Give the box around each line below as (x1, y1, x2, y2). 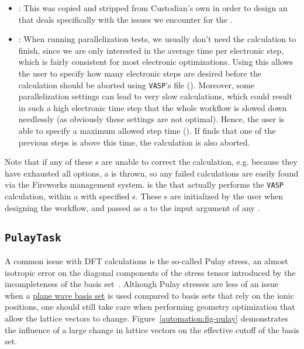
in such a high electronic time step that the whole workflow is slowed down (18, 101, 287, 113)
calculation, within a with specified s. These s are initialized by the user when (5, 190, 284, 202)
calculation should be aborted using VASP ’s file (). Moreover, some (18, 78, 254, 91)
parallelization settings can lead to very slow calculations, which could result (18, 90, 293, 102)
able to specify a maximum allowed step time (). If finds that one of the (18, 125, 276, 136)
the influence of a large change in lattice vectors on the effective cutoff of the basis (5, 323, 299, 336)
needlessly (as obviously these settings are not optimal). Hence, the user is (18, 113, 285, 125)
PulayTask (5, 231, 61, 244)
